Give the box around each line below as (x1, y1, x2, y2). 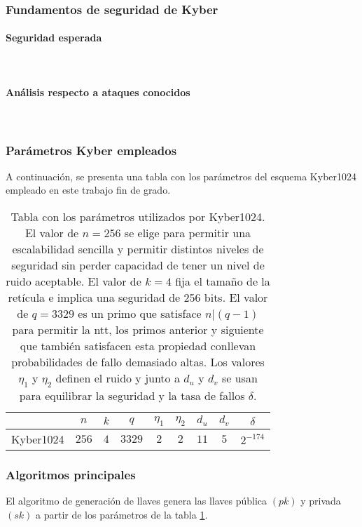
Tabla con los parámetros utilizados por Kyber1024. (11, 208, 265, 225)
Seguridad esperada (6, 30, 102, 45)
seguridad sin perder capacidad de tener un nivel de (11, 257, 265, 274)
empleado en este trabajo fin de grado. (6, 182, 171, 197)
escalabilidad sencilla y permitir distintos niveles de (12, 241, 264, 258)
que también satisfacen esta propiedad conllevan (20, 338, 256, 354)
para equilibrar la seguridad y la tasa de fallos (19, 387, 245, 404)
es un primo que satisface (78, 305, 202, 322)
